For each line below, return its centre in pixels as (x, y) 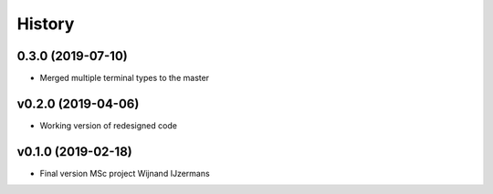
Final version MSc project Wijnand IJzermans (125, 173)
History (46, 24)
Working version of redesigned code (109, 125)
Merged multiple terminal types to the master (125, 78)
